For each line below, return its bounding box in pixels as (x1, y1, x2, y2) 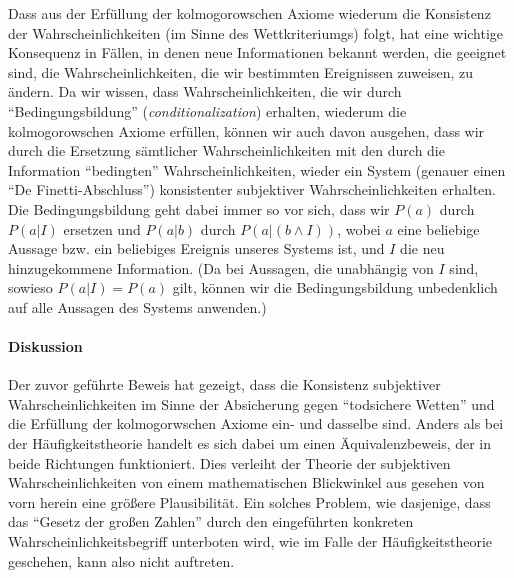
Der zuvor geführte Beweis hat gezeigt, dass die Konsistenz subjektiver (8, 374, 441, 395)
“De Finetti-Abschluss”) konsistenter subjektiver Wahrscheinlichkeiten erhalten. (8, 179, 496, 200)
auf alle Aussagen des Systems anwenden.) (8, 296, 267, 317)
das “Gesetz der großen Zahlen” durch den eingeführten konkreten (8, 511, 414, 532)
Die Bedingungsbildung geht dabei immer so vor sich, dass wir (8, 198, 390, 219)
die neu (400, 238, 445, 259)
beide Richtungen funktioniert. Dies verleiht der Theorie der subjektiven (8, 452, 451, 473)
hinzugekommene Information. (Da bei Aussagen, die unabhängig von (8, 257, 434, 278)
